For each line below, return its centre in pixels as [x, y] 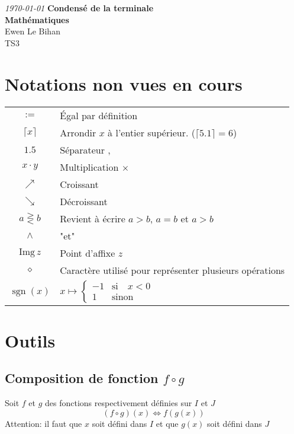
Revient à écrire [93, 218]
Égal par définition [99, 115]
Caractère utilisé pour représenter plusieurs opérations [172, 270]
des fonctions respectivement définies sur [119, 403]
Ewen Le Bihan [33, 31]
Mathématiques [37, 19]
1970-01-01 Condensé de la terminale [79, 8]
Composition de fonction [82, 378]
